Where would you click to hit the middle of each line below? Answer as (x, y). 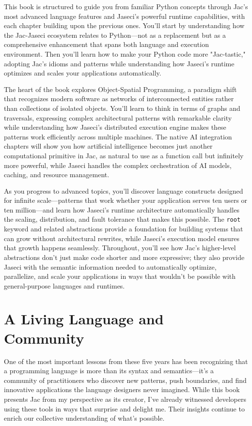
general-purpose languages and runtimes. (64, 285)
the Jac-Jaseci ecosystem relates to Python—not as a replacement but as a (115, 35)
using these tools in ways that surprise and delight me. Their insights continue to (124, 408)
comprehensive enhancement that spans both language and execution (106, 44)
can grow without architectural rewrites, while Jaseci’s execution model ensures (122, 238)
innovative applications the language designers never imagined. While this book (122, 389)
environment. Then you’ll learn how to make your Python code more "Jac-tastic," (125, 53)
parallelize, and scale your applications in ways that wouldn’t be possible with (120, 276)
